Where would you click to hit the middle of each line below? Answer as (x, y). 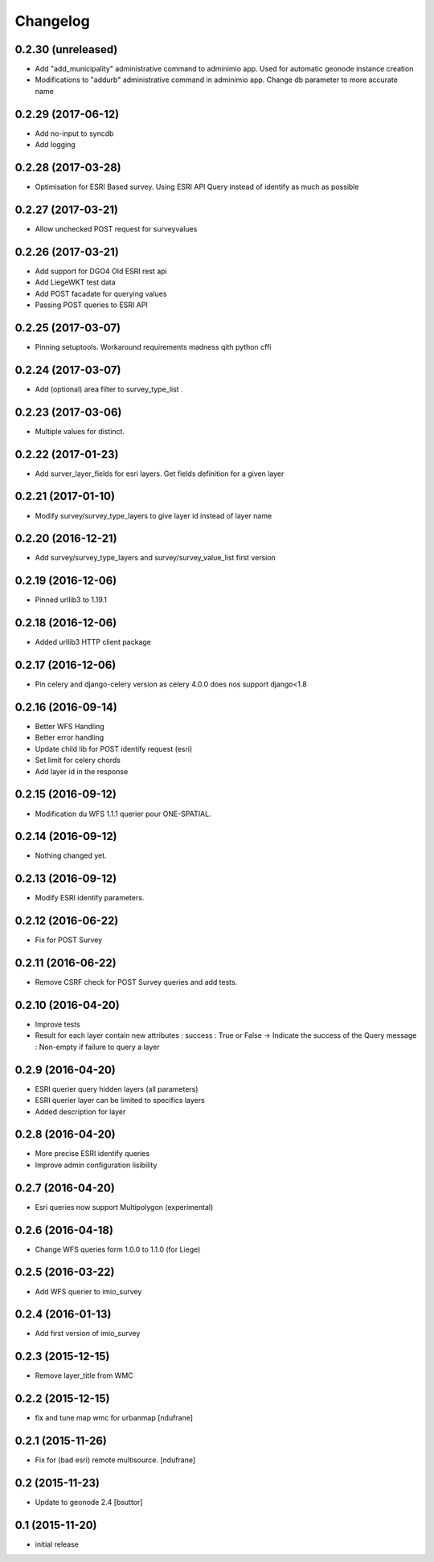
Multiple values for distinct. (80, 431)
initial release (57, 1544)
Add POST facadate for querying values (101, 293)
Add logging (55, 145)
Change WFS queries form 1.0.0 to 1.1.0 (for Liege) (118, 1249)
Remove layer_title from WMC (84, 1375)
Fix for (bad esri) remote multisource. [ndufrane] (115, 1460)
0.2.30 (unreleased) (66, 49)
